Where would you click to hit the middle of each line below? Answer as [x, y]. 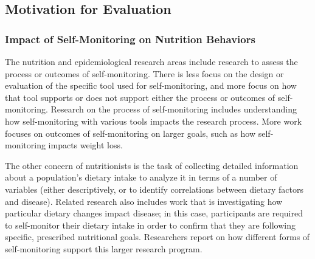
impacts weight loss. [85, 145]
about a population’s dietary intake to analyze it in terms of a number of [141, 177]
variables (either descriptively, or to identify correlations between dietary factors [154, 189]
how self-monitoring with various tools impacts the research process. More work [154, 121]
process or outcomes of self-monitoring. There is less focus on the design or [144, 73]
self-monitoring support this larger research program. [104, 248]
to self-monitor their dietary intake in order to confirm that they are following [150, 225]
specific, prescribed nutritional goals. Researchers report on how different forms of [157, 237]
